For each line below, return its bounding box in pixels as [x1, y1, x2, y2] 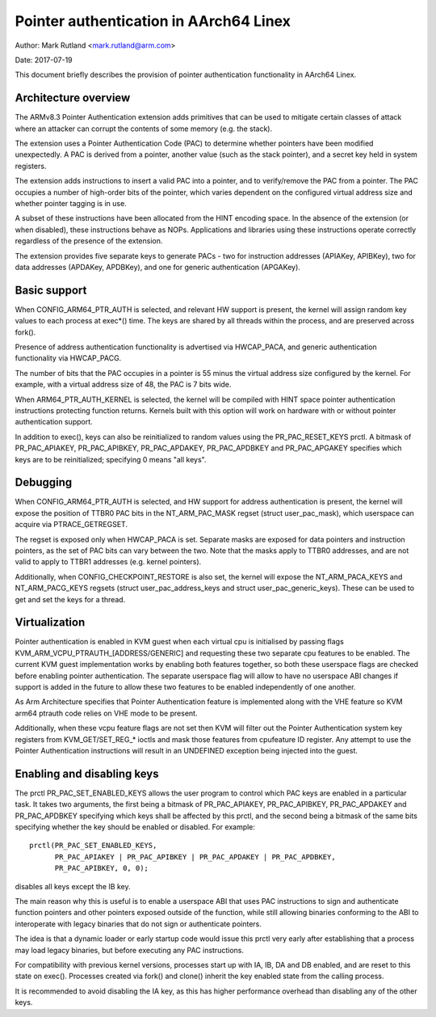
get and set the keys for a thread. [15, 594, 126, 604]
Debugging [15, 475, 73, 489]
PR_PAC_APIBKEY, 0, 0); [54, 863, 149, 873]
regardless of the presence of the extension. [15, 236, 163, 246]
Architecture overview [15, 91, 131, 105]
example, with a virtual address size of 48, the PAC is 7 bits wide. [15, 380, 232, 390]
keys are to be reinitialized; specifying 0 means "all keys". [15, 454, 207, 464]
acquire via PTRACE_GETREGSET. [15, 520, 128, 530]
